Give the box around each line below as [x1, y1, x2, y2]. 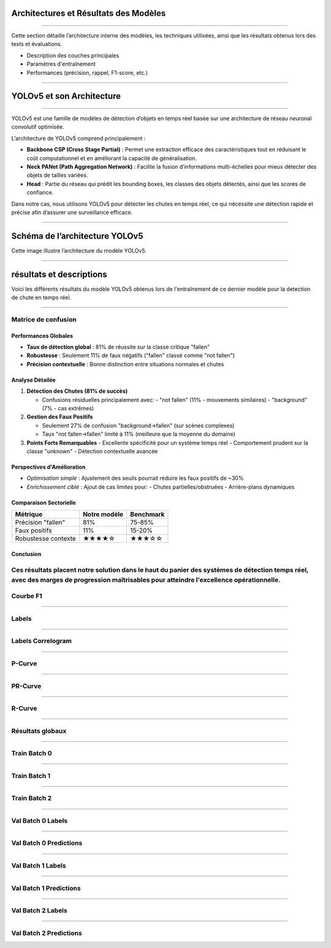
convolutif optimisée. [11, 123, 64, 131]
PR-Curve [11, 682, 42, 690]
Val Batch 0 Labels [11, 816, 68, 825]
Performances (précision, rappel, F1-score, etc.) [26, 69, 148, 76]
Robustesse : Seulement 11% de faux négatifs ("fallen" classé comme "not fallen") [26, 352, 235, 359]
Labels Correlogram [11, 637, 72, 645]
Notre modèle [83, 510, 124, 518]
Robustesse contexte [15, 534, 76, 543]
